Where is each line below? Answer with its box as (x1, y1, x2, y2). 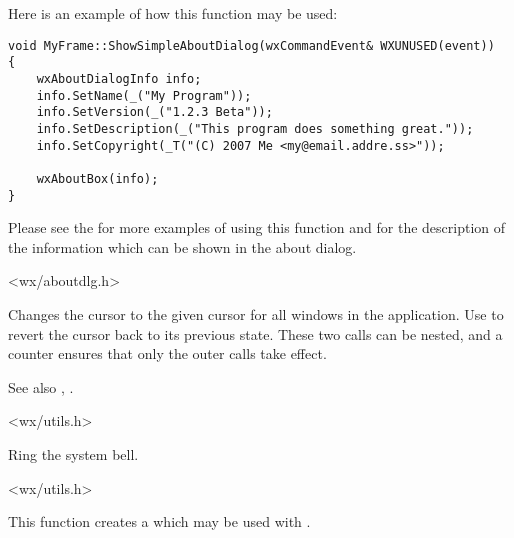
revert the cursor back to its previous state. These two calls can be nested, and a (8, 323, 503, 344)
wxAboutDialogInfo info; (36, 71, 202, 86)
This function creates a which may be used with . (8, 511, 311, 532)
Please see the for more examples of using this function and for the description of (8, 217, 506, 238)
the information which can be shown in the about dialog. (8, 236, 357, 257)
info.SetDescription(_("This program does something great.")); (36, 121, 474, 136)
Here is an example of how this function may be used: (8, 3, 338, 23)
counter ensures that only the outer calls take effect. (8, 343, 327, 364)
